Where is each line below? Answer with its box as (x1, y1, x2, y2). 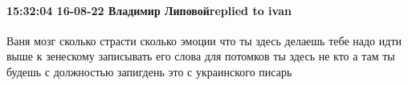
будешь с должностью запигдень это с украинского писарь (6, 63, 292, 79)
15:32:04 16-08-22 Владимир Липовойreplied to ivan (6, 2, 292, 18)
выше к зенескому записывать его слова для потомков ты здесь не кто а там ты (6, 48, 395, 64)
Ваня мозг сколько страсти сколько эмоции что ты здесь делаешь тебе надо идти (6, 32, 402, 48)
